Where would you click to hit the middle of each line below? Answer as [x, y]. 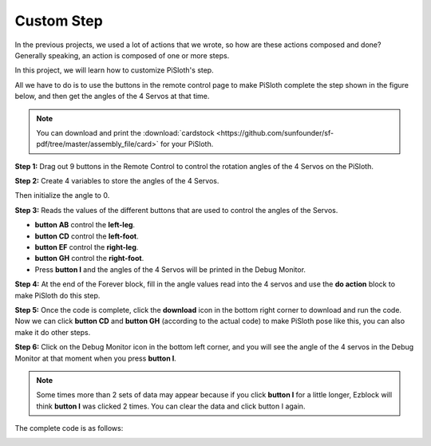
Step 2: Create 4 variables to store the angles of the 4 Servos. [117, 181]
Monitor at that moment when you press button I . [96, 358]
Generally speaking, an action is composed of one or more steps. [122, 55]
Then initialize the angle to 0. [62, 195]
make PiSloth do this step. [57, 295]
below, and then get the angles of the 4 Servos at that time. [112, 97]
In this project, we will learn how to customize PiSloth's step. [115, 70]
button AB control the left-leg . [85, 225]
